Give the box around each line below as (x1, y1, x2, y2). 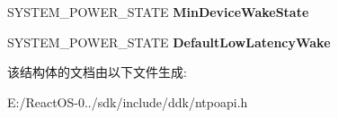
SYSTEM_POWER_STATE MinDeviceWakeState (7, 3, 309, 21)
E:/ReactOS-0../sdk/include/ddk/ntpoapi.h (7, 92, 248, 111)
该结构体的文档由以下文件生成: (7, 63, 187, 81)
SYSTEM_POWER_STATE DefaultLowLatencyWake (7, 32, 331, 51)
